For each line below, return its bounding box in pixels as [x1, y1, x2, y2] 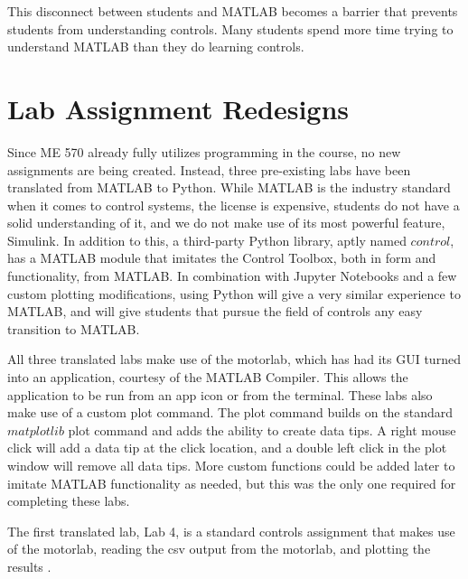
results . [7, 556, 51, 575]
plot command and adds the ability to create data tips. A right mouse [68, 420, 456, 439]
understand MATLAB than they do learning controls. [7, 37, 304, 56]
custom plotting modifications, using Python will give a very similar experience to [7, 284, 461, 303]
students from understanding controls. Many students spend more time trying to [7, 19, 454, 38]
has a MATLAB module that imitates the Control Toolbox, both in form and [7, 248, 436, 267]
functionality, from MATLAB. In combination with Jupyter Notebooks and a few [7, 266, 457, 285]
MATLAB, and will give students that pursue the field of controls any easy [7, 302, 423, 321]
